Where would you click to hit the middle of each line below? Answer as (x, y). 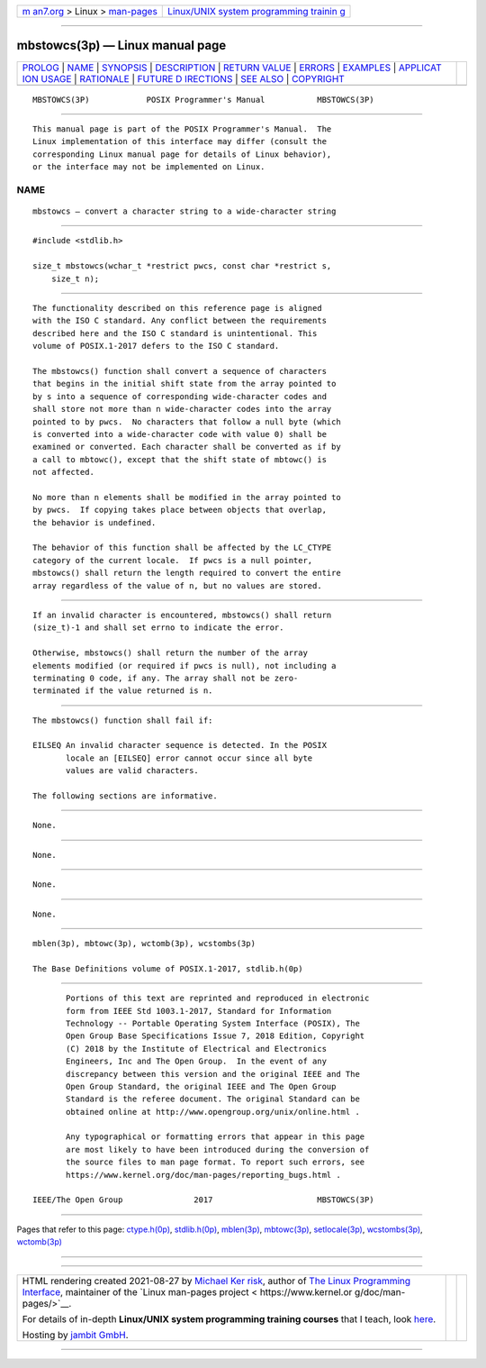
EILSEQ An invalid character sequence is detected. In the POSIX (180, 745)
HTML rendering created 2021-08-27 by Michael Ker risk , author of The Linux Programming (216, 1281)
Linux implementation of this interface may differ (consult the (180, 141)
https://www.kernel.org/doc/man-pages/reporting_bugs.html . (203, 1175)
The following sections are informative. (125, 796)
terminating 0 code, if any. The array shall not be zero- (166, 678)
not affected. (63, 472)
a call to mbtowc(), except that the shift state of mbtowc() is (180, 459)
